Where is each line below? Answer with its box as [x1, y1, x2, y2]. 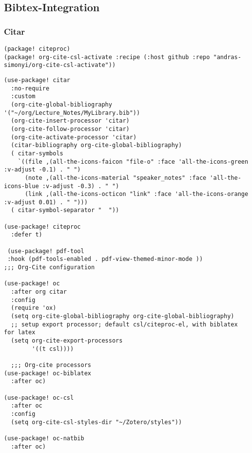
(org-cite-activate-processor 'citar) [11, 133, 137, 141]
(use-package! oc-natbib [4, 434, 84, 442]
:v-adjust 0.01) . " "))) [4, 198, 88, 206]
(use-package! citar [4, 76, 71, 84]
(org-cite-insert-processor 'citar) [11, 117, 130, 125]
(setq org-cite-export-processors [11, 337, 123, 344]
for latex [4, 329, 36, 336]
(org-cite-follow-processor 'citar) [11, 125, 130, 132]
